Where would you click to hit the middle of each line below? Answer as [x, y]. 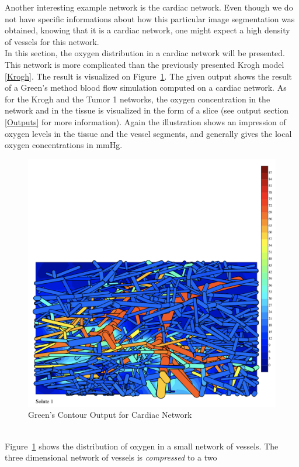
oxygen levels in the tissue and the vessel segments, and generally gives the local [148, 133]
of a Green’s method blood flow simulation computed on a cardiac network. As [146, 87]
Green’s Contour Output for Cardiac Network [110, 415]
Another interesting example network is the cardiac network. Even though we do [149, 7]
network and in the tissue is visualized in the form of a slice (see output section [147, 110]
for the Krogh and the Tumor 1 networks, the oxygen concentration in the [138, 99]
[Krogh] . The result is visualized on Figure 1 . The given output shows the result [149, 76]
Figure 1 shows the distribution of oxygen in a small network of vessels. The [142, 446]
